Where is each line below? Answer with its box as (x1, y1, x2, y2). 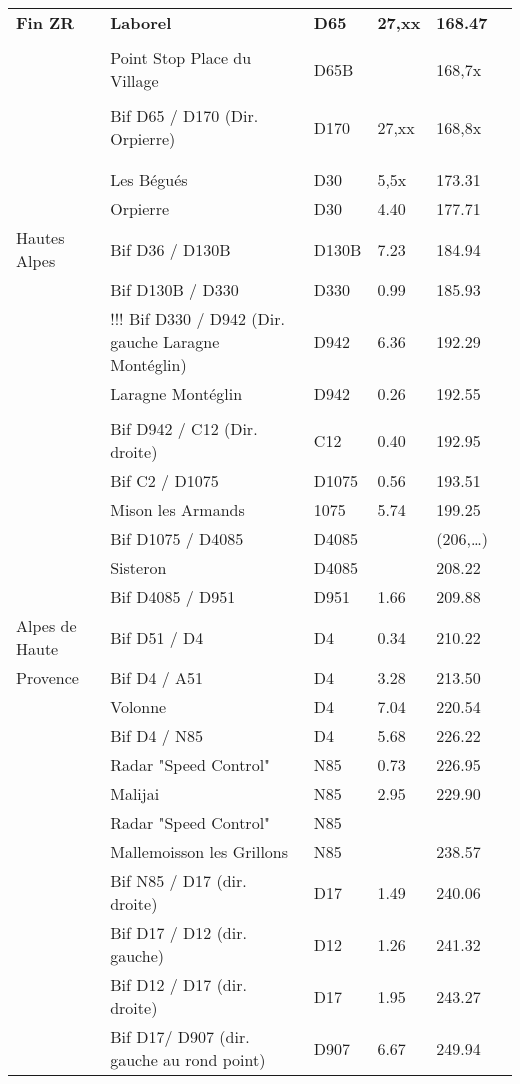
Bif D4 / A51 (110, 666, 204, 689)
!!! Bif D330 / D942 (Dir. (110, 307, 285, 330)
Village (110, 69, 159, 92)
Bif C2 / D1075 (110, 469, 219, 492)
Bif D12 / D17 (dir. (110, 973, 247, 996)
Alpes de (16, 614, 77, 637)
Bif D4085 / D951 (110, 585, 236, 608)
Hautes (16, 226, 65, 249)
